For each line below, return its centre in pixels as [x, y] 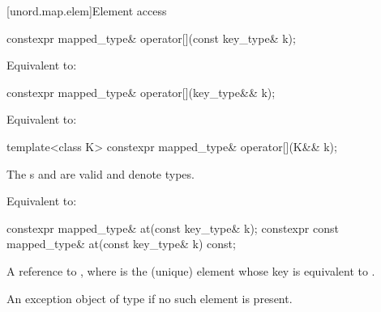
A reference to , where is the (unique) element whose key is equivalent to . [191, 270]
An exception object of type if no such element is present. [150, 298]
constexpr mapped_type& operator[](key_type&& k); [141, 92]
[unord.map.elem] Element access [87, 11]
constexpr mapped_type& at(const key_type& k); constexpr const [173, 228]
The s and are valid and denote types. [101, 173]
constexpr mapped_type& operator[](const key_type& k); [151, 38]
